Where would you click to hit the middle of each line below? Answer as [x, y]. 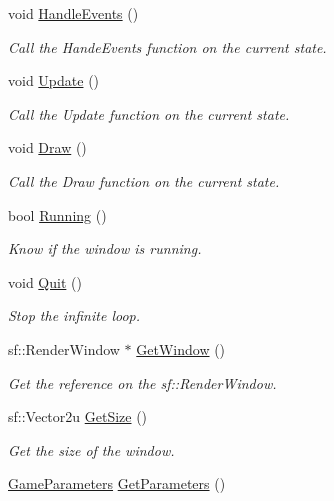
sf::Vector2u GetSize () [78, 416]
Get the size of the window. [91, 449]
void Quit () [45, 281]
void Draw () [47, 147]
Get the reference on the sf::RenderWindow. [142, 382]
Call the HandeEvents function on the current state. [167, 46]
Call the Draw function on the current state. [144, 180]
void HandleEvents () [73, 13]
